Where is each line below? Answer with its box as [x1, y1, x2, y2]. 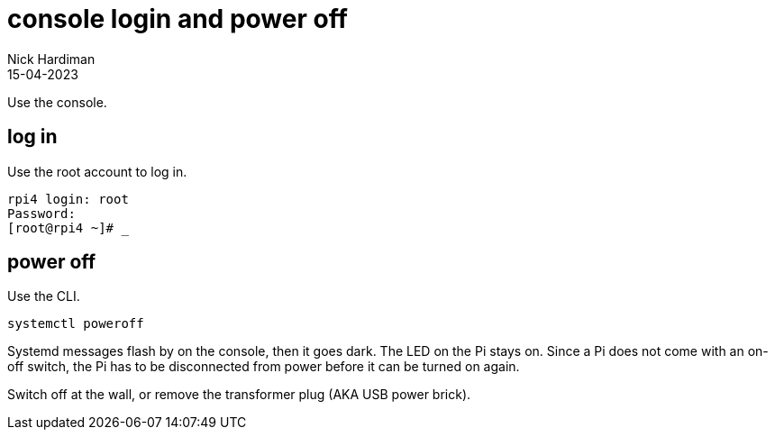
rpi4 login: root [7, 191, 129, 206]
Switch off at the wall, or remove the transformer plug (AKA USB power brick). [7, 387, 471, 403]
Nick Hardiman [7, 50, 96, 67]
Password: [7, 205, 76, 221]
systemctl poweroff [7, 316, 144, 332]
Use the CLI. [7, 288, 80, 305]
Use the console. [7, 94, 107, 110]
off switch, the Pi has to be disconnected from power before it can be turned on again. [7, 359, 520, 375]
